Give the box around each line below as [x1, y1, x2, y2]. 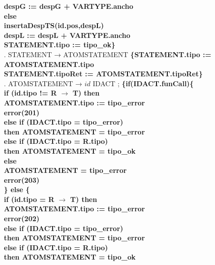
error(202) [4, 213, 40, 224]
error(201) [4, 107, 40, 117]
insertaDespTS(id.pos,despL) [4, 20, 104, 31]
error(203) [4, 174, 40, 185]
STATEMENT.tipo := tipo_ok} [4, 39, 116, 50]
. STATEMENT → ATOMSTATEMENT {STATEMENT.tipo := [4, 49, 212, 59]
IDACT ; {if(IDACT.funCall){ [92, 78, 194, 88]
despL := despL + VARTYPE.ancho [4, 30, 130, 40]
